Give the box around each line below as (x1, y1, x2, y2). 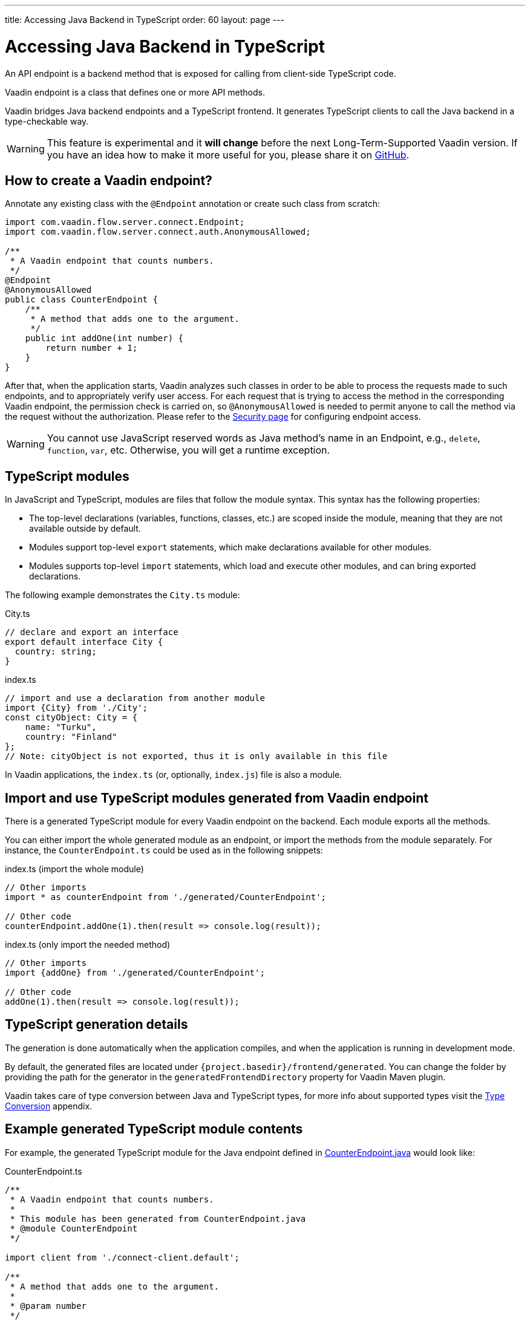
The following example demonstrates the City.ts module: (5, 590, 240, 601)
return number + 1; (45, 343, 138, 353)
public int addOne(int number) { (25, 333, 184, 344)
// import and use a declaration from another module (5, 693, 265, 703)
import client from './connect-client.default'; (5, 1252, 240, 1262)
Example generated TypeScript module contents (5, 1121, 303, 1137)
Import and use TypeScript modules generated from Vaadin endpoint (5, 790, 428, 806)
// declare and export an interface (5, 627, 178, 638)
